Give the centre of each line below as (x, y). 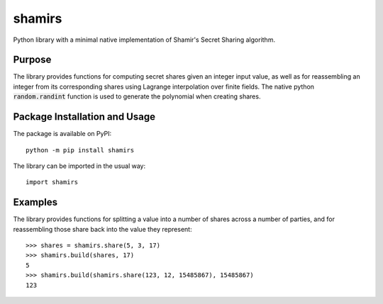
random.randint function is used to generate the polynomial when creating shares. (137, 96)
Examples (35, 202)
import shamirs (52, 182)
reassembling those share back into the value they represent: (102, 229)
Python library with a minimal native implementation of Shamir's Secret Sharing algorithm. (144, 40)
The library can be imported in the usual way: (79, 166)
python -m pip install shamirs (80, 150)
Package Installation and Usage (84, 117)
